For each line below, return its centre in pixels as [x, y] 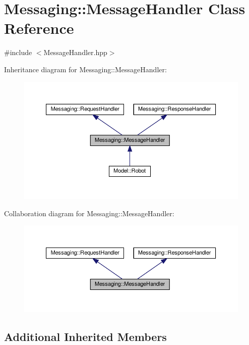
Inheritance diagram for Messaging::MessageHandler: [85, 69]
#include [18, 52]
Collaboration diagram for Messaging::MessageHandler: [89, 213]
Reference [39, 28]
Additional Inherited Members [85, 336]
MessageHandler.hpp [75, 52]
